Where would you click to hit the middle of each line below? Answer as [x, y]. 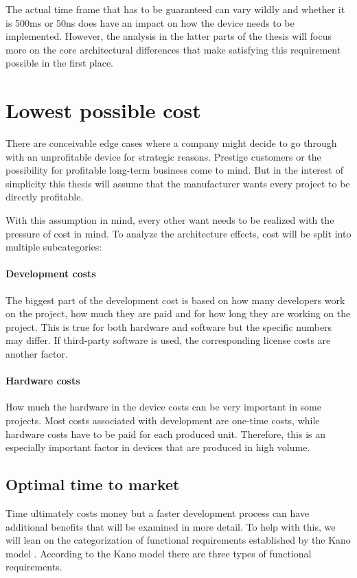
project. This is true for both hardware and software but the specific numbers [169, 326]
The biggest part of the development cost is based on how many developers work [175, 300]
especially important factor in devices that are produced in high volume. [158, 447]
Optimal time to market [93, 484]
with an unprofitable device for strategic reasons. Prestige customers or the [163, 156]
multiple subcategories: [54, 247]
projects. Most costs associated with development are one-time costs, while [163, 420]
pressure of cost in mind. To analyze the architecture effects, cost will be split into [178, 233]
